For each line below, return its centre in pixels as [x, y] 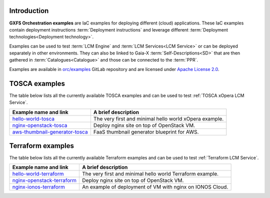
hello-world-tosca [33, 118]
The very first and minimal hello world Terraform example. [150, 174]
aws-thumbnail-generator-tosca [50, 131]
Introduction [29, 11]
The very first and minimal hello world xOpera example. [158, 118]
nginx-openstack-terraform [44, 180]
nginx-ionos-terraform [38, 187]
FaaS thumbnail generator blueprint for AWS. [146, 131]
